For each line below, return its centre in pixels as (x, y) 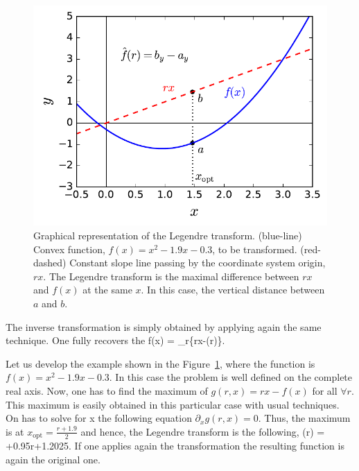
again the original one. (53, 459)
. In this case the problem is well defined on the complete (231, 377)
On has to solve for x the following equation (99, 418)
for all (325, 390)
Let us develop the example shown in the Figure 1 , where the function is (160, 363)
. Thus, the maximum (304, 418)
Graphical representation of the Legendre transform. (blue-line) (168, 235)
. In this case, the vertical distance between (233, 290)
